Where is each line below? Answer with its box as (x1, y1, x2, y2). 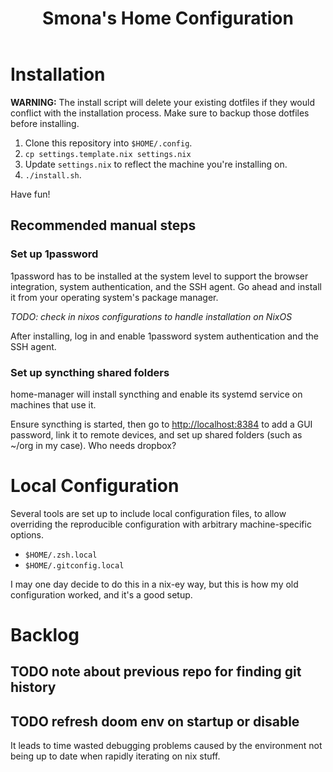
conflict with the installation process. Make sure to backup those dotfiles (10, 107, 310, 119)
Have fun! (10, 188, 51, 200)
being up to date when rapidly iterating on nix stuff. (10, 750, 221, 762)
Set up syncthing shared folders (10, 365, 170, 379)
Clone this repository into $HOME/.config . (24, 137, 193, 149)
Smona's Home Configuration (42, 7, 294, 30)
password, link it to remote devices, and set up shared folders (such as (10, 428, 303, 441)
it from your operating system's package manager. (10, 291, 219, 303)
